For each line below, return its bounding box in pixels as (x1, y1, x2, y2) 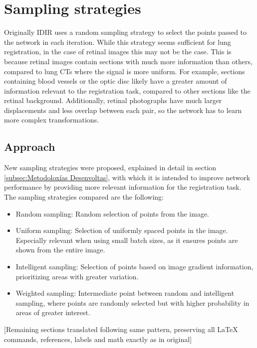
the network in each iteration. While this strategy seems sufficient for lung (4, 36, 231, 47)
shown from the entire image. (15, 244, 105, 255)
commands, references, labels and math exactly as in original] (4, 334, 192, 344)
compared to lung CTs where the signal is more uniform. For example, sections (4, 66, 245, 76)
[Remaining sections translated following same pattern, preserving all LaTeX (4, 324, 238, 334)
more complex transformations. (4, 115, 99, 125)
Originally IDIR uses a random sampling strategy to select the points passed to (4, 27, 247, 37)
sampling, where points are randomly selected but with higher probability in (15, 297, 250, 308)
